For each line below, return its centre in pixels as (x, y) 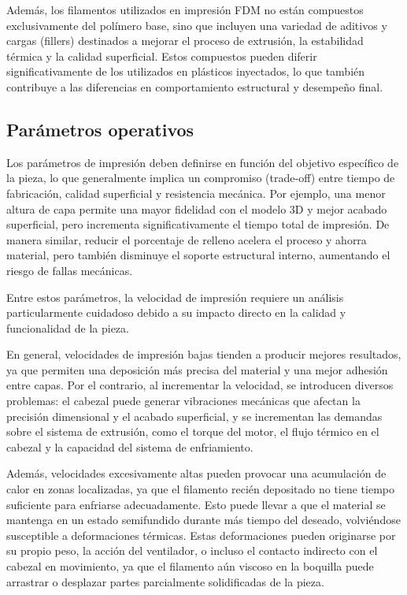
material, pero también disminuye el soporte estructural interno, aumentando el (198, 255)
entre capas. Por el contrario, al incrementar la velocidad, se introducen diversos (200, 385)
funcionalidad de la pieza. (68, 327)
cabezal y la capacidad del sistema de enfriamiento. (130, 446)
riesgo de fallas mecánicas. (70, 270)
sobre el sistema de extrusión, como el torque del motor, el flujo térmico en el (193, 431)
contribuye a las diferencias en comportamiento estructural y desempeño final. (195, 86)
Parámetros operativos (100, 129)
